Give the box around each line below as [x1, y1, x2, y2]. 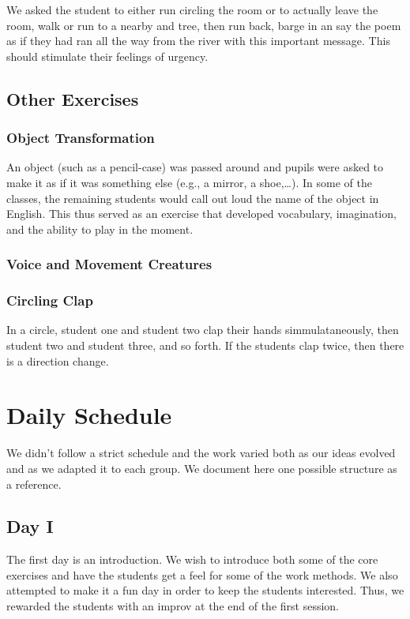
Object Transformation [6, 128, 155, 148]
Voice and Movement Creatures [6, 254, 213, 274]
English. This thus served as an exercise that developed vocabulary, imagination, [6, 205, 397, 222]
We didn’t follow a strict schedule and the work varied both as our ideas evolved [6, 445, 396, 461]
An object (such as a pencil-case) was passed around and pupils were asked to [6, 159, 384, 175]
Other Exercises [6, 86, 139, 111]
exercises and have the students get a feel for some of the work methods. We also [6, 566, 398, 583]
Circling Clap [6, 291, 93, 310]
